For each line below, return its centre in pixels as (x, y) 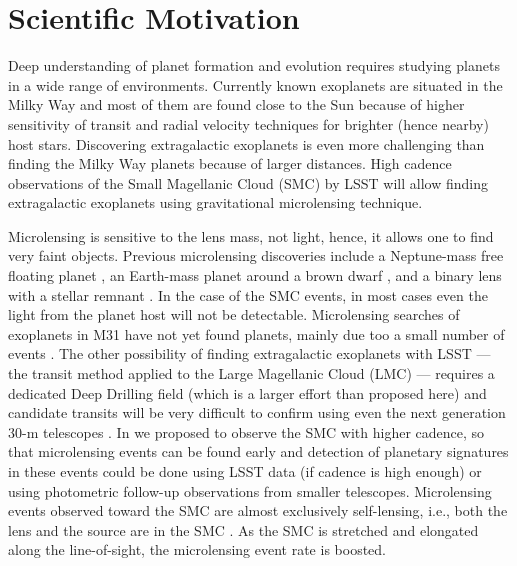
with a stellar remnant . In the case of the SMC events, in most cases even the (248, 294)
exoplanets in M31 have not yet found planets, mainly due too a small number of (256, 333)
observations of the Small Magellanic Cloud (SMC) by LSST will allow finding (248, 182)
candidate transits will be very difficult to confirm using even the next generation (257, 412)
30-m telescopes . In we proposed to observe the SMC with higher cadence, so (246, 431)
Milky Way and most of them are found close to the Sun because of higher (236, 104)
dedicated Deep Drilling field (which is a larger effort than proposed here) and (247, 392)
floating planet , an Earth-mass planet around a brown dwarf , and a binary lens (255, 275)
